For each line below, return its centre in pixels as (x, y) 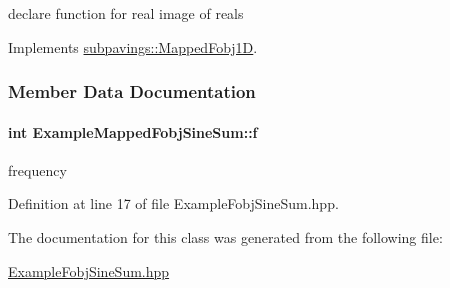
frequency (37, 169)
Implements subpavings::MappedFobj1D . (133, 46)
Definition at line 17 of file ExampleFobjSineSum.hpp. (173, 203)
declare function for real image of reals (126, 13)
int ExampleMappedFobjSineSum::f (133, 131)
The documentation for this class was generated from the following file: (225, 237)
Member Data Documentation (132, 91)
